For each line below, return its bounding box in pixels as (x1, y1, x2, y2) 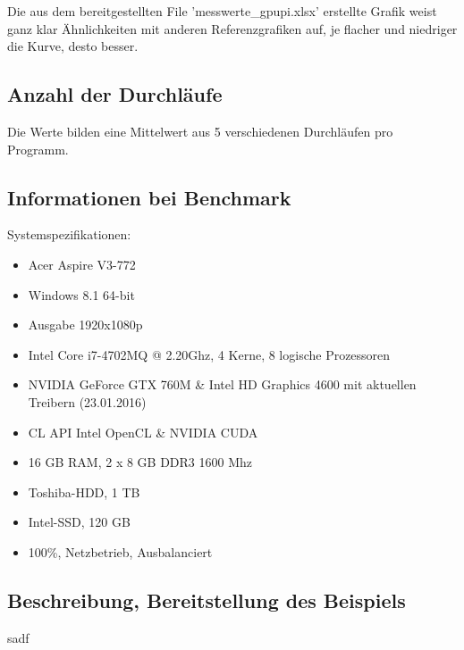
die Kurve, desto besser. (7, 37, 139, 55)
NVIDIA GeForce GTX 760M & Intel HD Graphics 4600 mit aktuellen (28, 375, 417, 394)
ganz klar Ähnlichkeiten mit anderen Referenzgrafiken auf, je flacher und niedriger (7, 19, 458, 37)
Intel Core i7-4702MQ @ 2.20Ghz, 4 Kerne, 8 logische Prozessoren (28, 345, 391, 363)
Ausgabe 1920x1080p (28, 315, 143, 334)
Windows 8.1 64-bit (28, 285, 135, 304)
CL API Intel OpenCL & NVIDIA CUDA (28, 422, 258, 441)
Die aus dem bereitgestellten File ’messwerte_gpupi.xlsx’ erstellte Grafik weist (7, 2, 437, 20)
